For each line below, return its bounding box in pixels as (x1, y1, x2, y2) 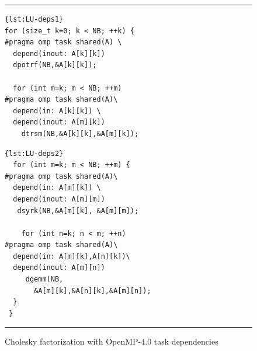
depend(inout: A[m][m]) (13, 194, 105, 203)
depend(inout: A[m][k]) (13, 118, 105, 127)
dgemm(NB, (25, 275, 64, 284)
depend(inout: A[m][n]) (13, 263, 105, 272)
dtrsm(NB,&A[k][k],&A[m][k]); (21, 129, 139, 138)
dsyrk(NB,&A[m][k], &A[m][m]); (17, 206, 139, 215)
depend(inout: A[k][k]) (13, 49, 105, 58)
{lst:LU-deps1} (5, 15, 64, 23)
